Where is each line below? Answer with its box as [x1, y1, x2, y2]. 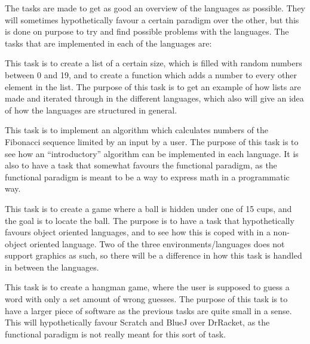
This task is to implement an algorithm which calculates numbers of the [5, 124, 269, 136]
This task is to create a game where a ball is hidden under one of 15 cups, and [5, 202, 292, 214]
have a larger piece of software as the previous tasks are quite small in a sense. [5, 304, 292, 317]
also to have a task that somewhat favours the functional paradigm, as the [5, 159, 277, 171]
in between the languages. [5, 260, 99, 273]
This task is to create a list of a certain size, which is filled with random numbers [5, 57, 302, 69]
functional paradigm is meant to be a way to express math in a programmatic [5, 170, 290, 183]
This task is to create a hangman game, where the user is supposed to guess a [5, 281, 290, 293]
